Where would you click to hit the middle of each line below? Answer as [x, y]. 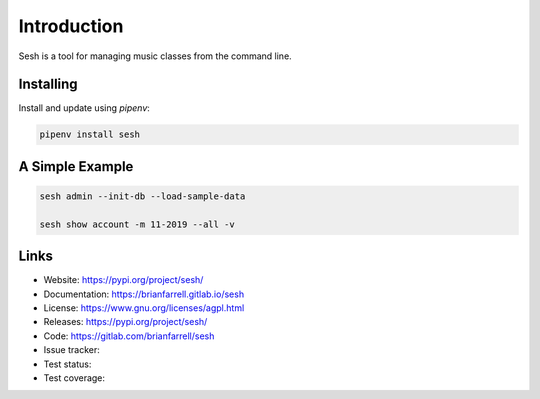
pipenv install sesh [89, 134]
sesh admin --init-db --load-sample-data [142, 196]
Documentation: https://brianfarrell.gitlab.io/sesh [144, 294]
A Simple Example [76, 166]
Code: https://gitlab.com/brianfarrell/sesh [129, 336]
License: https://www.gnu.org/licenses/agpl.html [144, 308]
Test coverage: [74, 378]
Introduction [71, 26]
